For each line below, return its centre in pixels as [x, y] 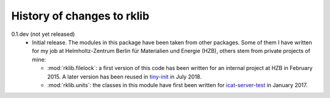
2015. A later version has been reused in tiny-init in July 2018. [124, 77]
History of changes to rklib [80, 16]
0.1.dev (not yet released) [43, 34]
